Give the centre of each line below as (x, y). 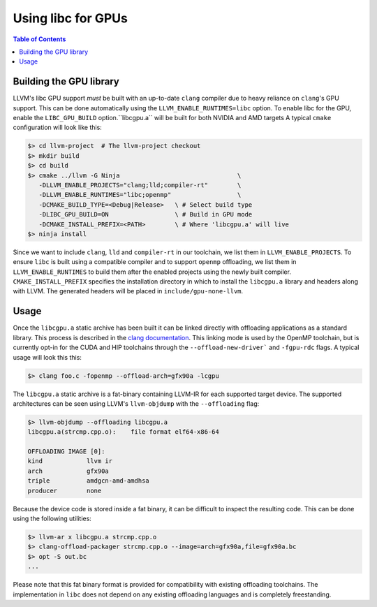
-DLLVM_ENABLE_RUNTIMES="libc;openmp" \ (140, 195)
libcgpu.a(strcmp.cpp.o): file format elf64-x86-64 (123, 432)
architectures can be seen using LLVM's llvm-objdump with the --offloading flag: (136, 403)
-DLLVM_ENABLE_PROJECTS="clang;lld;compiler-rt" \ (140, 185)
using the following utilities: (52, 518)
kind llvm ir (70, 461)
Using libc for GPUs (71, 18)
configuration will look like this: (58, 127)
